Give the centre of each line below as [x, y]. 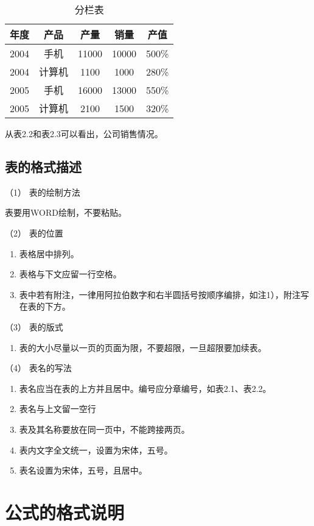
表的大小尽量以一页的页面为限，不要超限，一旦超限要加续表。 [143, 347]
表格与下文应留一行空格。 [70, 274]
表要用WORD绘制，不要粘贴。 [66, 212]
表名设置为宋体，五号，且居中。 [83, 470]
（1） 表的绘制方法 [43, 192]
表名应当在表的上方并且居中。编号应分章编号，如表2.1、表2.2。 [145, 388]
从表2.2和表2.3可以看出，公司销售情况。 [84, 133]
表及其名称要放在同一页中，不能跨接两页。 [104, 429]
